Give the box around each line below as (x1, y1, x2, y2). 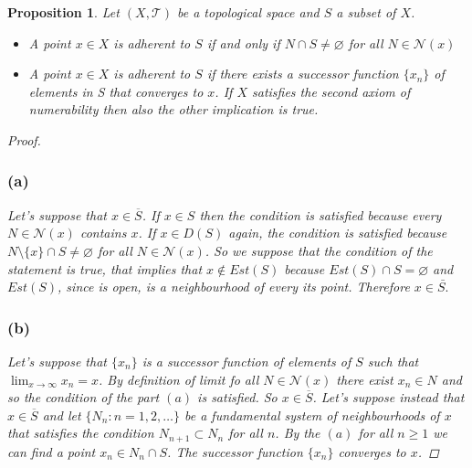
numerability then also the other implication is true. (28, 100, 319, 119)
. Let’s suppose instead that (312, 388, 465, 407)
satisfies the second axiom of (251, 81, 411, 101)
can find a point (7, 441, 96, 461)
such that (367, 351, 419, 370)
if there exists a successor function (206, 64, 399, 83)
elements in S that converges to (28, 81, 204, 101)
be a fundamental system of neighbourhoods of (184, 405, 440, 424)
